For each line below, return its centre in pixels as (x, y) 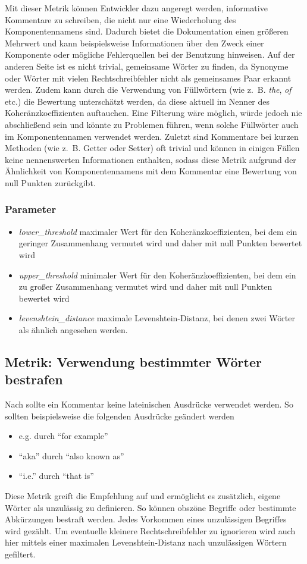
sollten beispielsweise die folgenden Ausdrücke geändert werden (120, 416)
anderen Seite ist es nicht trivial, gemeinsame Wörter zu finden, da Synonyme (147, 66)
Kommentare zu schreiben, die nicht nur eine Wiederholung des (120, 19)
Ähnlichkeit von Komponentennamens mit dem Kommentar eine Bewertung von (151, 171)
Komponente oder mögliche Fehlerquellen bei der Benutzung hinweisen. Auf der (150, 54)
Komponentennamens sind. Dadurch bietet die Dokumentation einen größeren (147, 31)
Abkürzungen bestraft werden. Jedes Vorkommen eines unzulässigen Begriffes (146, 519)
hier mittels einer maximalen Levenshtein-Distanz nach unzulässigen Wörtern (146, 542)
